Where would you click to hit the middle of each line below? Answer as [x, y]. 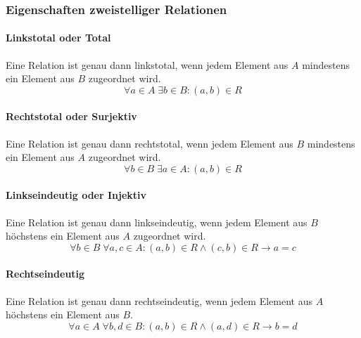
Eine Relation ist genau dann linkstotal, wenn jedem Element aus [147, 64]
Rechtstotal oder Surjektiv [71, 116]
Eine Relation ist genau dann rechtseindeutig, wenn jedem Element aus [159, 300]
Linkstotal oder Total [58, 38]
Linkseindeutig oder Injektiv [76, 195]
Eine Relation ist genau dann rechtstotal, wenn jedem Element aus [150, 143]
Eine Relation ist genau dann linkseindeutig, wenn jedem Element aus [157, 222]
